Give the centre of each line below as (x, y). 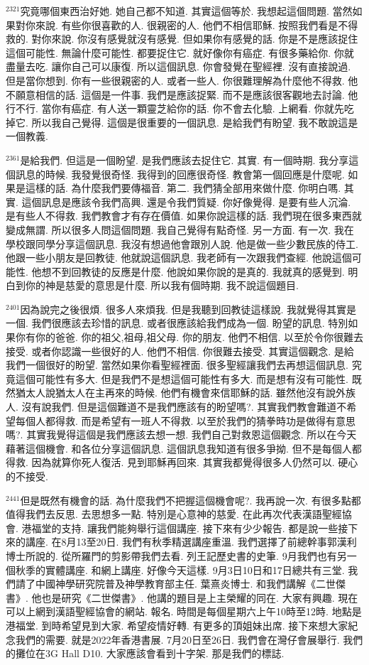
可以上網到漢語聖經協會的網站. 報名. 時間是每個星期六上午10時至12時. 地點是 (184, 611)
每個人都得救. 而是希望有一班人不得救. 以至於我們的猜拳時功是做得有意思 (186, 420)
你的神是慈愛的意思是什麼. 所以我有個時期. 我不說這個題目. (162, 285)
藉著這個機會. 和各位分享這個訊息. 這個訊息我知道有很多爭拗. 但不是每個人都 (184, 448)
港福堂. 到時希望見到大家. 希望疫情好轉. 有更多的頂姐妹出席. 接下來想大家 (177, 625)
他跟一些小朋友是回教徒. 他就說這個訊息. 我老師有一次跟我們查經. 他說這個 (179, 258)
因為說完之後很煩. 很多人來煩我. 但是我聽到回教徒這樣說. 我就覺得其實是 (188, 309)
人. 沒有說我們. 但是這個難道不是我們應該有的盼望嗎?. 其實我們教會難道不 (176, 407)
